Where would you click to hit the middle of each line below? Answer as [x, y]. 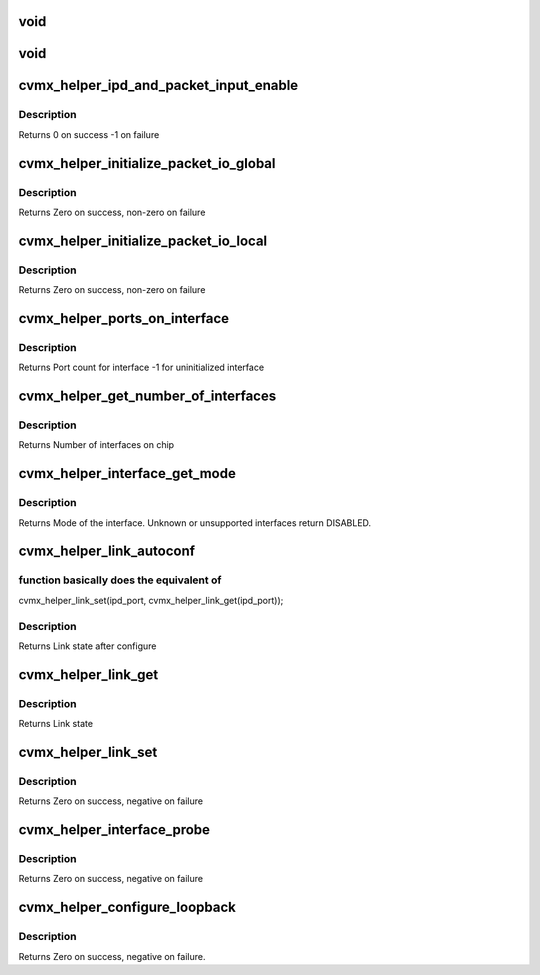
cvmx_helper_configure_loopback [127, 907]
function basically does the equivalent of [120, 580]
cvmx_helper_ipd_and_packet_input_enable [158, 85]
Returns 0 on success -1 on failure [89, 134]
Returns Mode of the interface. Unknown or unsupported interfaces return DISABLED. [195, 522]
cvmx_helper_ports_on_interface [124, 318]
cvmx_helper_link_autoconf [106, 551]
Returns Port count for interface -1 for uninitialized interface [141, 367]
